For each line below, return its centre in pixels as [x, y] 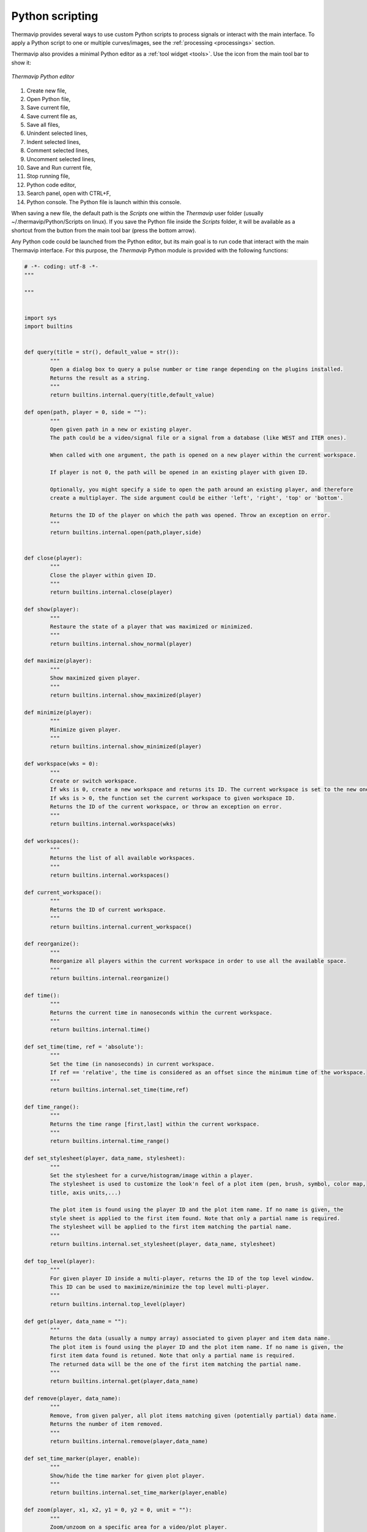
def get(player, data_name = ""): [76, 1321]
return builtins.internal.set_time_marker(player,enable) [139, 1493]
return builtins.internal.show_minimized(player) [126, 747]
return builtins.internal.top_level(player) [118, 1304]
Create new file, [46, 90]
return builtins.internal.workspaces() [109, 875]
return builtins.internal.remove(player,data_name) [129, 1441]
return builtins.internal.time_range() [109, 1141]
